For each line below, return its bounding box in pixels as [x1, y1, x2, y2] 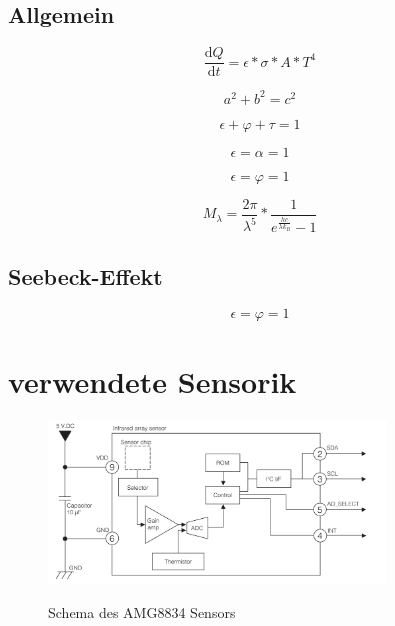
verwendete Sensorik [8, 360, 297, 401]
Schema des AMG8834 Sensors [48, 601, 236, 622]
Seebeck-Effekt [8, 260, 163, 291]
